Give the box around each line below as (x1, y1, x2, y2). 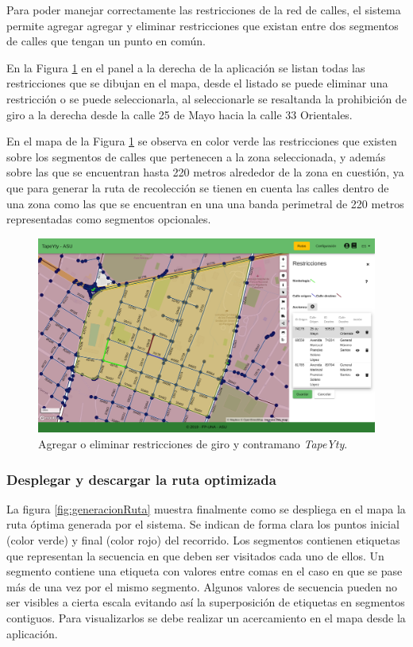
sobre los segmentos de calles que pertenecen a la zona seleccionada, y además (6, 148, 386, 165)
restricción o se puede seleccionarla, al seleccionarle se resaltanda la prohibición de (6, 90, 407, 107)
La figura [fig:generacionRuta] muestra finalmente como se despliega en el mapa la (6, 500, 406, 517)
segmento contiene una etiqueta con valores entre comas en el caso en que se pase (6, 563, 403, 579)
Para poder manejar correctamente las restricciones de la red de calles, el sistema (6, 2, 401, 17)
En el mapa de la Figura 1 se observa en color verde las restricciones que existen (6, 133, 397, 149)
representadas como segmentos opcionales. (6, 211, 211, 227)
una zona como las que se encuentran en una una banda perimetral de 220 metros (6, 195, 404, 211)
